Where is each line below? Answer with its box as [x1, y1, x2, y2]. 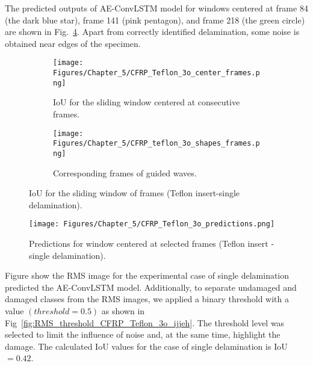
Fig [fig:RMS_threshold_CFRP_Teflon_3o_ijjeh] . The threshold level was [5, 316, 285, 329]
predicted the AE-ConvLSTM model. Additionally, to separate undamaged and [5, 281, 297, 293]
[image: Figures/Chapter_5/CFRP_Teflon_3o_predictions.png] [29, 220, 275, 229]
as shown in [101, 304, 145, 317]
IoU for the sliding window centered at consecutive [53, 96, 240, 108]
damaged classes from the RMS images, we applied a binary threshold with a [5, 293, 290, 305]
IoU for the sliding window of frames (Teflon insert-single [29, 187, 240, 199]
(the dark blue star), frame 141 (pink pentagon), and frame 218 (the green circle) [5, 13, 305, 26]
